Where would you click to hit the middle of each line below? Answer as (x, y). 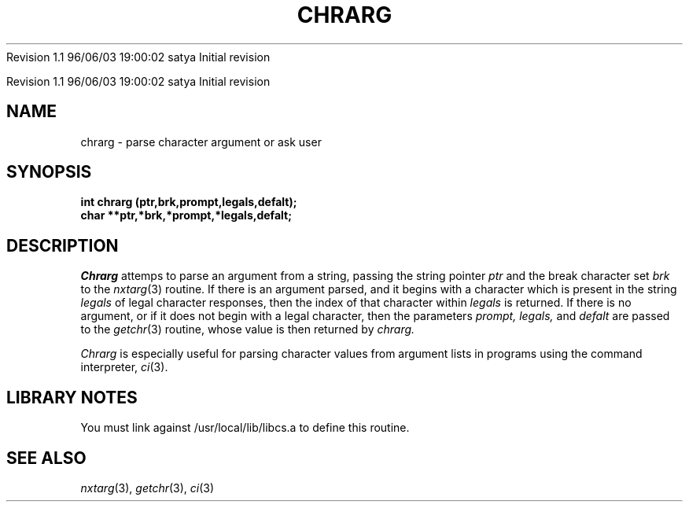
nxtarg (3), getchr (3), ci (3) (147, 488)
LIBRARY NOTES (72, 397)
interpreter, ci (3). (124, 367)
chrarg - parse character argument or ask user (201, 142)
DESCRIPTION (63, 245)
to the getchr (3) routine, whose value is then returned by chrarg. (248, 329)
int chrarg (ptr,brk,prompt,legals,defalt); (189, 202)
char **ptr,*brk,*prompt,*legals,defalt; (186, 215)
